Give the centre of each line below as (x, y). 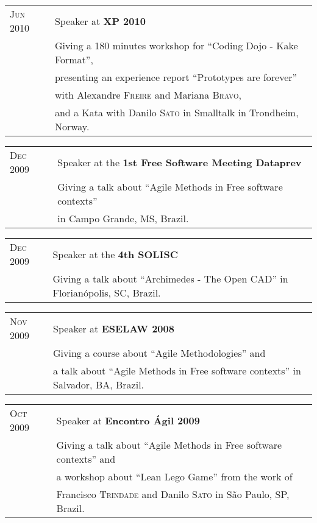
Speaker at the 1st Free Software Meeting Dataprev (180, 162)
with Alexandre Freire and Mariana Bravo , (148, 95)
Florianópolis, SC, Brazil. (107, 293)
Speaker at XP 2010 (100, 21)
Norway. (72, 126)
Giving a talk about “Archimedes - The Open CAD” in (170, 279)
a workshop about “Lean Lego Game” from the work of (174, 476)
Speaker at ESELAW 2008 (114, 328)
